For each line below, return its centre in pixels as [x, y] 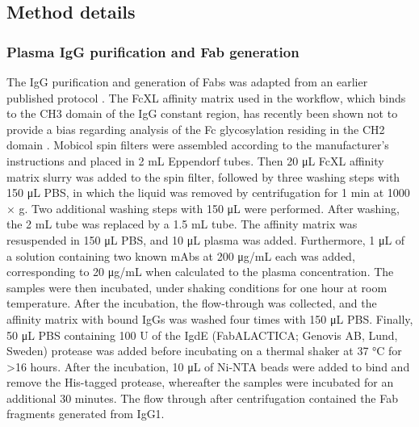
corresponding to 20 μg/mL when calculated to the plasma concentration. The [200, 272]
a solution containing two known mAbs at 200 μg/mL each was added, [181, 255]
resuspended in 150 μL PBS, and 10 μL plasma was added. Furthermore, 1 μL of [206, 239]
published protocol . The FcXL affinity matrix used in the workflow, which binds [206, 97]
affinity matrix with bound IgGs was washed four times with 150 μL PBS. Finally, [210, 318]
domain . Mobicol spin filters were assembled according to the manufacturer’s [198, 145]
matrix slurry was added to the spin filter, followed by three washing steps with [203, 176]
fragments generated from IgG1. [86, 414]
